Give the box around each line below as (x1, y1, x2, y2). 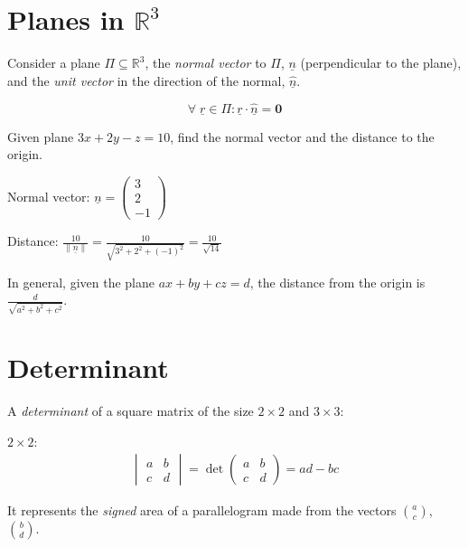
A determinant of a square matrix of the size (7, 401, 254, 420)
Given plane (7, 127, 74, 146)
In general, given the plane (7, 272, 154, 291)
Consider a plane (7, 53, 100, 72)
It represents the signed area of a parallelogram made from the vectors (7, 501, 397, 520)
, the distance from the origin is (249, 272, 426, 291)
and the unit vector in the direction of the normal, (7, 71, 285, 90)
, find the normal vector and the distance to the (170, 127, 435, 146)
